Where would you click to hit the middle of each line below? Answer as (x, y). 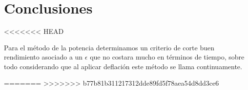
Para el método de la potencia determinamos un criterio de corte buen (109, 47)
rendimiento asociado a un (43, 57)
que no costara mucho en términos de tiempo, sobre (167, 57)
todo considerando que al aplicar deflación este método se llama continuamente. (123, 66)
